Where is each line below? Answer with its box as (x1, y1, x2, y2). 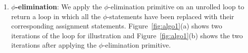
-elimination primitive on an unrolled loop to (108, 1, 245, 11)
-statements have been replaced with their (107, 11, 234, 21)
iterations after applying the (11, 40, 97, 50)
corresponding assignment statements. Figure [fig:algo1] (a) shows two (11, 21, 222, 31)
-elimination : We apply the (15, 1, 102, 11)
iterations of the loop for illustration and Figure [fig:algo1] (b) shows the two (11, 30, 243, 40)
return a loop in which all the (11, 11, 101, 21)
